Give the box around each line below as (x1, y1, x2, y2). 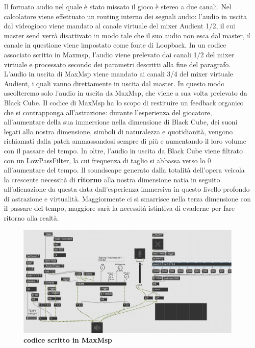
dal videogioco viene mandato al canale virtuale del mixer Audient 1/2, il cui (4, 21, 235, 31)
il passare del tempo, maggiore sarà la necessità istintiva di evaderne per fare (4, 203, 235, 213)
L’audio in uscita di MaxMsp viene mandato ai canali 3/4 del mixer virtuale (4, 69, 233, 79)
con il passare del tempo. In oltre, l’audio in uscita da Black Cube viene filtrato (4, 145, 243, 155)
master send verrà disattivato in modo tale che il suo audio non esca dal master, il (4, 30, 251, 40)
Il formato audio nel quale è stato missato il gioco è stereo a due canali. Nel (4, 1, 231, 11)
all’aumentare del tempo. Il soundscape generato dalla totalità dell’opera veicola (4, 165, 245, 175)
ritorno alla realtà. (4, 213, 59, 223)
